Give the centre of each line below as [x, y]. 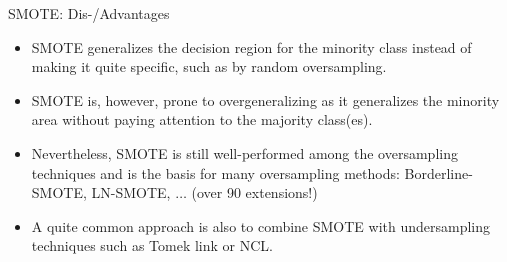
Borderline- [438, 172]
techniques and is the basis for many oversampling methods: [215, 172]
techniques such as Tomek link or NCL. [152, 245]
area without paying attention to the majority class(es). [202, 119]
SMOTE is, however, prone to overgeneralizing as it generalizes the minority [265, 99]
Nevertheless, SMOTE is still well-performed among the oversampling [244, 152]
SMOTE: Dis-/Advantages [89, 13]
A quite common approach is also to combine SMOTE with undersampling [261, 225]
